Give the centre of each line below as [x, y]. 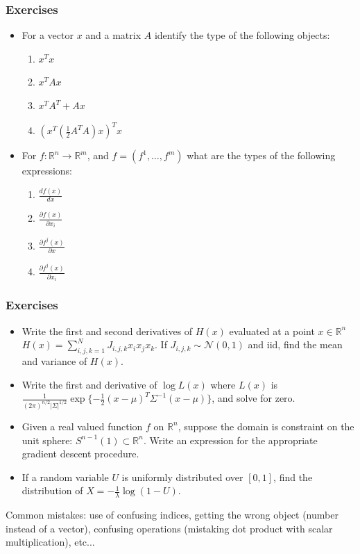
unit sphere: [47, 440]
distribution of [52, 490]
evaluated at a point [272, 331]
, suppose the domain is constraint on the [266, 426]
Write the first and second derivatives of [107, 331]
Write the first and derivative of [89, 384]
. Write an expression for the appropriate [230, 440]
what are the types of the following [261, 155]
